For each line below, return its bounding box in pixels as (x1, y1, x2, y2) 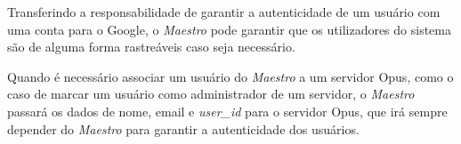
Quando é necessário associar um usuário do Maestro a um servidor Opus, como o (7, 67, 454, 85)
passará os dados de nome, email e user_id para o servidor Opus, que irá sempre (7, 101, 448, 120)
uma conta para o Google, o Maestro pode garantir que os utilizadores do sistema (7, 20, 451, 38)
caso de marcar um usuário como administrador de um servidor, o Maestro (7, 84, 415, 103)
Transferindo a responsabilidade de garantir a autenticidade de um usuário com (7, 3, 441, 20)
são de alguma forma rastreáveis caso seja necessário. (7, 37, 295, 56)
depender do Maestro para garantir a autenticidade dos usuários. (7, 119, 360, 138)
